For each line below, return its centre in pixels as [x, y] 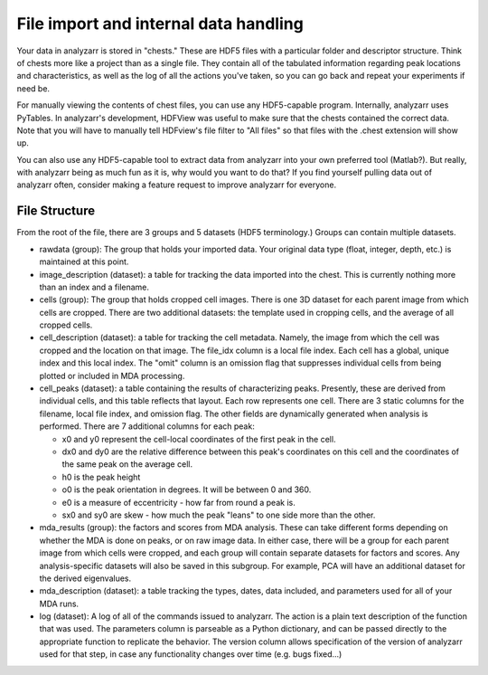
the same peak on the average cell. [127, 464]
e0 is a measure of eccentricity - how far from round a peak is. [178, 502]
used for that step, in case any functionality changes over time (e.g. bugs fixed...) [191, 654]
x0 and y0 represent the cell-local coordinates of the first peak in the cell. [199, 439]
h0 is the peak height [101, 477]
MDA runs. [59, 604]
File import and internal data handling [160, 24]
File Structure [56, 211]
